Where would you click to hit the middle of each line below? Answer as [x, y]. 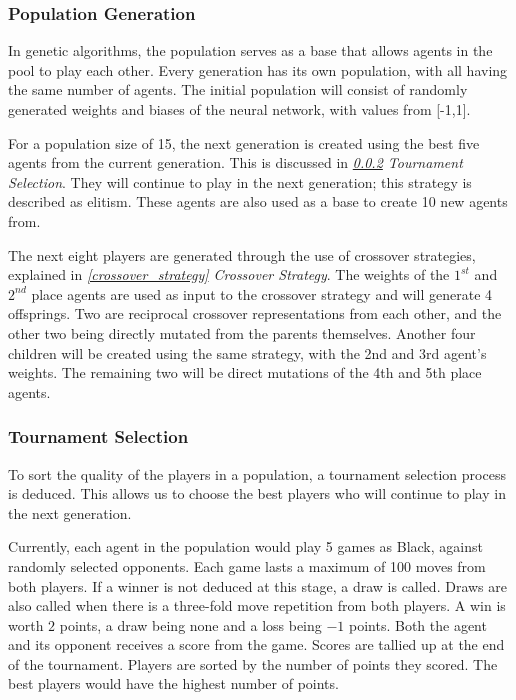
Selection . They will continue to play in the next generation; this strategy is [240, 181]
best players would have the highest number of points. [173, 683]
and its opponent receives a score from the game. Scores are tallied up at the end [256, 644]
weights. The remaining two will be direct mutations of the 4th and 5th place [245, 372]
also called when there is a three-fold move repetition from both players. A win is [257, 605]
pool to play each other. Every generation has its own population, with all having [258, 69]
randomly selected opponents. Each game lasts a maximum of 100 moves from [247, 565]
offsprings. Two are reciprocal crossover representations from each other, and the [255, 313]
